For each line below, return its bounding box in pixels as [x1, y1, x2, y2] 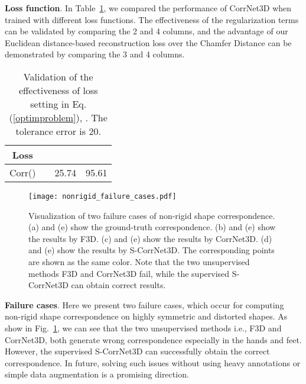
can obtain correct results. [71, 279, 166, 291]
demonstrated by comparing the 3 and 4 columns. [5, 48, 185, 60]
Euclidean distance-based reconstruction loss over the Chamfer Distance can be [5, 36, 292, 49]
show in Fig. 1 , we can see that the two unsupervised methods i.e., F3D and [5, 321, 282, 334]
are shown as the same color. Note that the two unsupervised [28, 256, 250, 267]
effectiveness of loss [18, 83, 98, 97]
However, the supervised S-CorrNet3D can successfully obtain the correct [5, 345, 270, 357]
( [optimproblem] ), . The [9, 110, 108, 124]
